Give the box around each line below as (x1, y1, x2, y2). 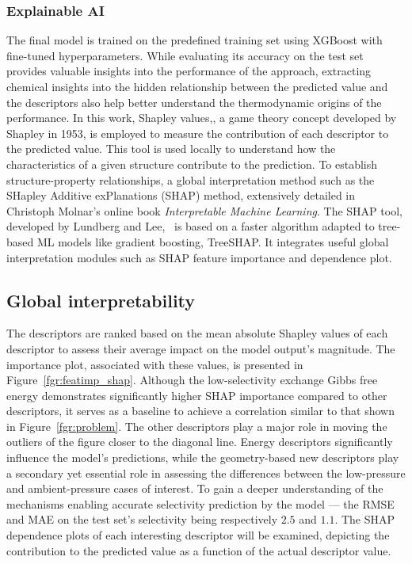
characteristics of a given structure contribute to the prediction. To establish (6, 155, 378, 172)
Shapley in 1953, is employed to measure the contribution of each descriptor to (6, 124, 389, 141)
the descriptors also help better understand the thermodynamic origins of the (6, 93, 382, 110)
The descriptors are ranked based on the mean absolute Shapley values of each (6, 325, 388, 341)
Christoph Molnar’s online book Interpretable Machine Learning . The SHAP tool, (6, 202, 402, 219)
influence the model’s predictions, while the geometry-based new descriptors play (6, 449, 399, 466)
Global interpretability (6, 288, 196, 312)
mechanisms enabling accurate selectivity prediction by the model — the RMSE (6, 495, 395, 512)
